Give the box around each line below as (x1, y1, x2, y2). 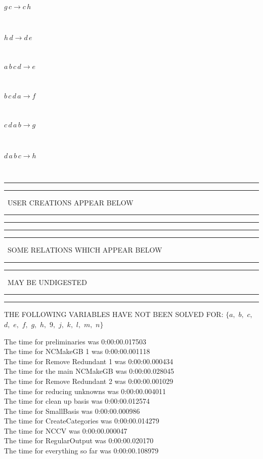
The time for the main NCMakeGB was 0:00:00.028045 (4, 366, 174, 376)
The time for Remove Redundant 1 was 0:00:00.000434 (4, 356, 173, 366)
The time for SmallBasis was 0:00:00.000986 (4, 405, 140, 416)
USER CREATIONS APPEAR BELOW (7, 197, 134, 207)
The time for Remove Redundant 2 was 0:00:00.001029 (4, 375, 173, 386)
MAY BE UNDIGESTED (7, 276, 87, 287)
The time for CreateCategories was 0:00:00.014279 (4, 415, 159, 426)
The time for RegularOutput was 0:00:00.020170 (4, 435, 154, 446)
